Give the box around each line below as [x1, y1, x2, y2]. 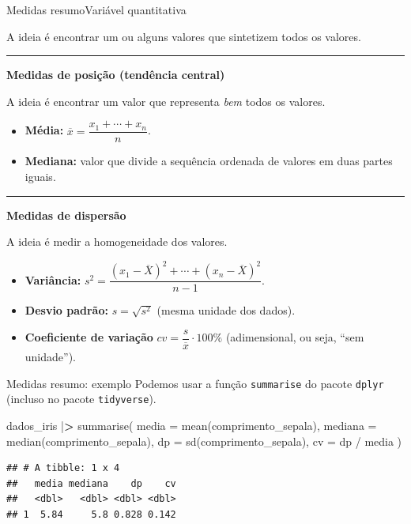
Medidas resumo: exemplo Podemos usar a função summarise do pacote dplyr [6, 375, 384, 391]
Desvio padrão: [25, 302, 108, 319]
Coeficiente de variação [25, 329, 153, 345]
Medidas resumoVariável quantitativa [6, 2, 187, 17]
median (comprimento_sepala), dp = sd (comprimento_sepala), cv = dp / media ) [6, 432, 402, 449]
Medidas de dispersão [6, 206, 126, 223]
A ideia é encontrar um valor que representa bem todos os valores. [6, 92, 326, 109]
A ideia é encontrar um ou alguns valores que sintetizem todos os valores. [6, 28, 361, 44]
